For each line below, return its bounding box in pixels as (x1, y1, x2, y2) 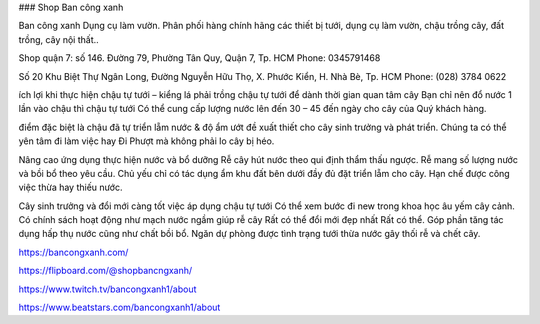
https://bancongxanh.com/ (18, 246, 129, 258)
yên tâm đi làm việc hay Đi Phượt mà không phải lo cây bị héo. (18, 135, 275, 147)
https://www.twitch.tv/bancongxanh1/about (18, 283, 197, 295)
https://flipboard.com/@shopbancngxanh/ (18, 265, 193, 277)
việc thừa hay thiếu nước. (18, 181, 123, 194)
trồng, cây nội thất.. (18, 33, 99, 45)
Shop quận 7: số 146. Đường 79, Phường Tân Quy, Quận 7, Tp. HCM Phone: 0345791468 (18, 52, 381, 64)
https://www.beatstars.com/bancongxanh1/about (18, 301, 221, 314)
